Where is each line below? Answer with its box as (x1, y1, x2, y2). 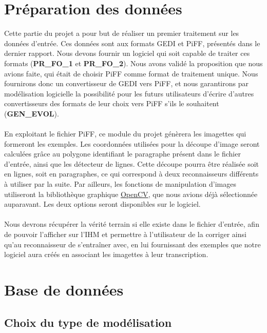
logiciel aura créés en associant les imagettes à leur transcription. (4, 249, 208, 260)
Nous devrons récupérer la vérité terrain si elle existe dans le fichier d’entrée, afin (4, 219, 259, 229)
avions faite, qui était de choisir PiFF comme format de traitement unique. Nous (4, 68, 258, 79)
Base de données (4, 279, 124, 300)
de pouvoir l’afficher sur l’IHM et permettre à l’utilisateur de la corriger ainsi (4, 229, 246, 239)
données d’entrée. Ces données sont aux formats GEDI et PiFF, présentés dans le (4, 37, 260, 48)
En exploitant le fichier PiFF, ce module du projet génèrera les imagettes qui (4, 128, 246, 139)
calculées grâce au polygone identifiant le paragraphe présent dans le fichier (4, 148, 241, 159)
